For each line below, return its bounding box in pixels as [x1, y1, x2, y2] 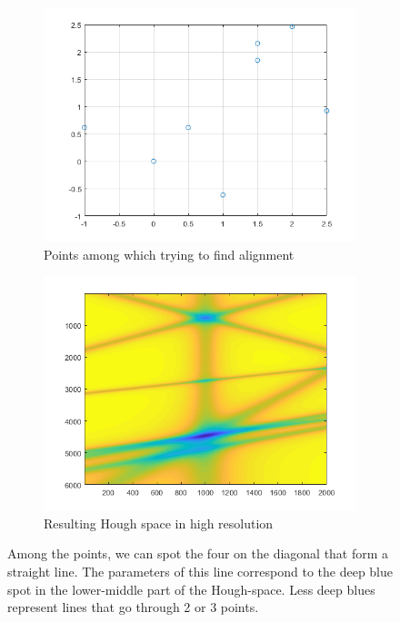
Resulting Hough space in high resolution [44, 513, 274, 532]
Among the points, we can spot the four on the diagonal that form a [7, 544, 389, 563]
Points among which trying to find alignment [44, 244, 295, 263]
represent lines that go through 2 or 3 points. [7, 597, 259, 617]
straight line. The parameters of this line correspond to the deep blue [7, 561, 394, 580]
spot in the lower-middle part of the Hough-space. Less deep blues [7, 579, 375, 598]
